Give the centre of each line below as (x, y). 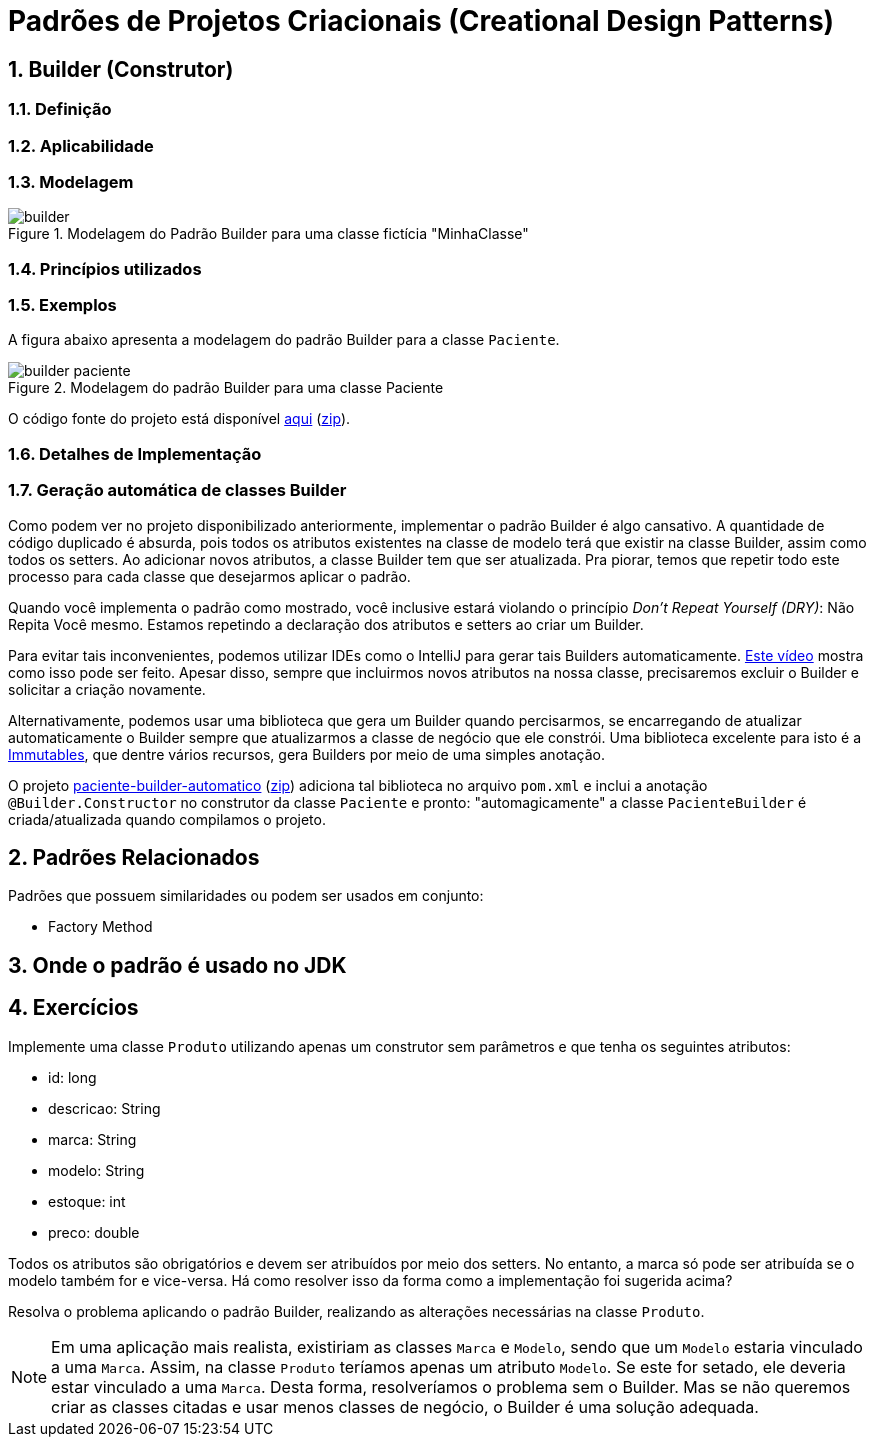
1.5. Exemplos (62, 305)
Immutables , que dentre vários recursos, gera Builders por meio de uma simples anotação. (306, 754)
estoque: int (87, 1201)
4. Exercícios (73, 1008)
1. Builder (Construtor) (121, 69)
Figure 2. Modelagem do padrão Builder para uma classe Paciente (226, 388)
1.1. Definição (60, 109)
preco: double (94, 1232)
